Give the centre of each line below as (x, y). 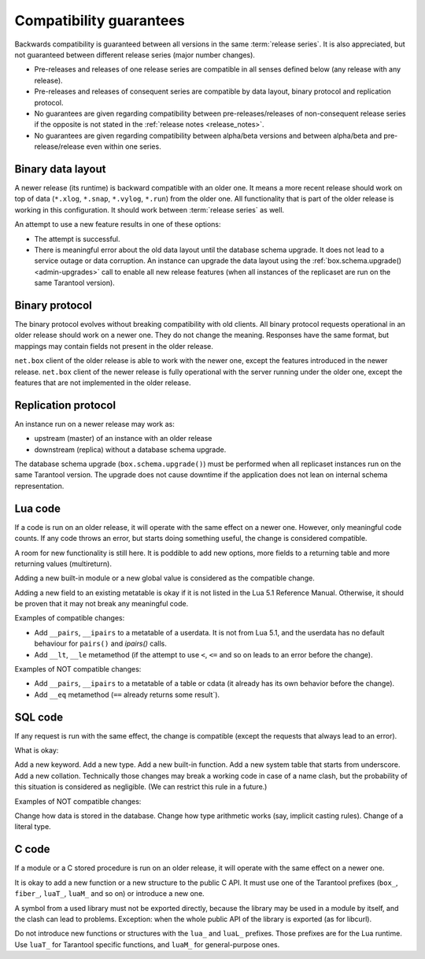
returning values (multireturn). (63, 564)
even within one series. (124, 146)
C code (32, 849)
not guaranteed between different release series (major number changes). (135, 54)
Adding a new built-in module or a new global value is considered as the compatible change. (164, 578)
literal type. (33, 827)
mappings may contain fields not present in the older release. (114, 346)
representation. (39, 486)
